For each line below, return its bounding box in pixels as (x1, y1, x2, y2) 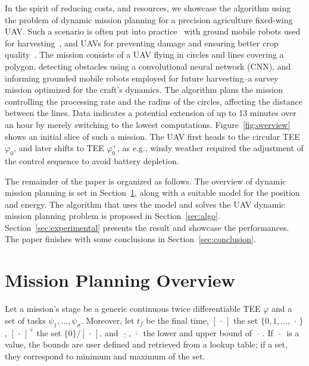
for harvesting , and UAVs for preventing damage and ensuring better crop (5, 36, 279, 49)
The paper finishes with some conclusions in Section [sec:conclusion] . (5, 233, 256, 245)
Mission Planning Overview (5, 268, 235, 292)
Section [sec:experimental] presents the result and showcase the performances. (5, 221, 289, 233)
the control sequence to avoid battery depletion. (5, 154, 179, 167)
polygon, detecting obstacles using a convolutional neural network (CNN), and (5, 60, 291, 72)
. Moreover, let (80, 314, 135, 326)
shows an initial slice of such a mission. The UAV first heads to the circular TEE (5, 130, 300, 142)
